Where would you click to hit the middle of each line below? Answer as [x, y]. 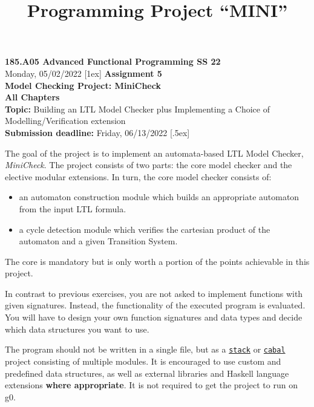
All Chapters [32, 97]
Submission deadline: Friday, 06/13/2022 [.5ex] [97, 132]
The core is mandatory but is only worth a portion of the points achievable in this [157, 261]
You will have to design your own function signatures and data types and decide [154, 317]
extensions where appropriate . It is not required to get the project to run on [151, 385]
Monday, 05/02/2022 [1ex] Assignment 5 [83, 73]
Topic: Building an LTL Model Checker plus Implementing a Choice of [137, 109]
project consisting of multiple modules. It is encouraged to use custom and [143, 361]
